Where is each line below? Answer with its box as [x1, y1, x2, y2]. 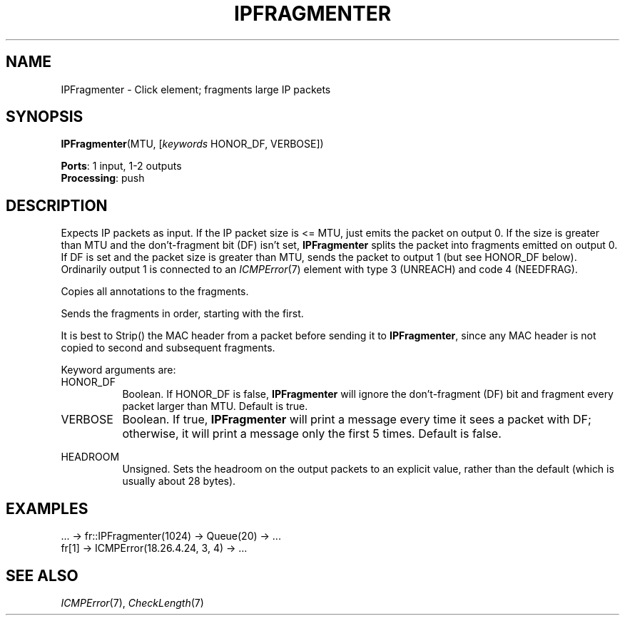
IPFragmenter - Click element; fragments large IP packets [61, 83, 331, 96]
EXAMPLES [6, 499, 88, 518]
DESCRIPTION [6, 196, 108, 215]
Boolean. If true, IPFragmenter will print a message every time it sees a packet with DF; [122, 412, 591, 427]
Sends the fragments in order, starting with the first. [61, 307, 304, 320]
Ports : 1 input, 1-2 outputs [61, 160, 182, 173]
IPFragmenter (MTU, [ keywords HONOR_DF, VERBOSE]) [61, 138, 324, 150]
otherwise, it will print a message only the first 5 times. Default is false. [122, 426, 502, 441]
